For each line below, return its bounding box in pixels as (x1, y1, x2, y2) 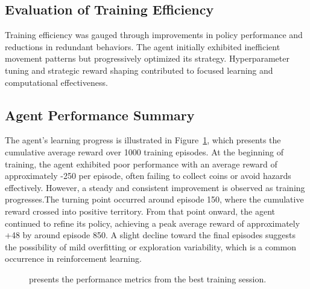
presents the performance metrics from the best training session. (29, 272, 267, 285)
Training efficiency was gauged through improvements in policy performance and (5, 28, 303, 41)
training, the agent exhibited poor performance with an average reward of (5, 157, 277, 170)
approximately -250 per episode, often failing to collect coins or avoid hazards (5, 169, 291, 182)
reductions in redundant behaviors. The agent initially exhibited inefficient (5, 40, 280, 53)
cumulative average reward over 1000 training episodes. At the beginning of (5, 145, 283, 158)
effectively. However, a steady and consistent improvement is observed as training (5, 181, 305, 193)
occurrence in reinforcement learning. (5, 252, 142, 265)
